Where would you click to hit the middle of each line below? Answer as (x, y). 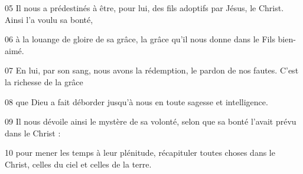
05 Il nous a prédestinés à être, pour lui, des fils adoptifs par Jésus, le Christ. (144, 8)
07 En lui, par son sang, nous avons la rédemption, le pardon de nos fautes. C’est (152, 70)
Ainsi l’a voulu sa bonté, (49, 19)
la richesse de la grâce (44, 81)
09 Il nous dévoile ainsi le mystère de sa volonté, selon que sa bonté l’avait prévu (151, 121)
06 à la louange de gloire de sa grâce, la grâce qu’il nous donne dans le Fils (140, 39)
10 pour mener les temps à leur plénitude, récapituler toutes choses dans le (140, 153)
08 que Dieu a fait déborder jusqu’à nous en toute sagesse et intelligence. (136, 101)
